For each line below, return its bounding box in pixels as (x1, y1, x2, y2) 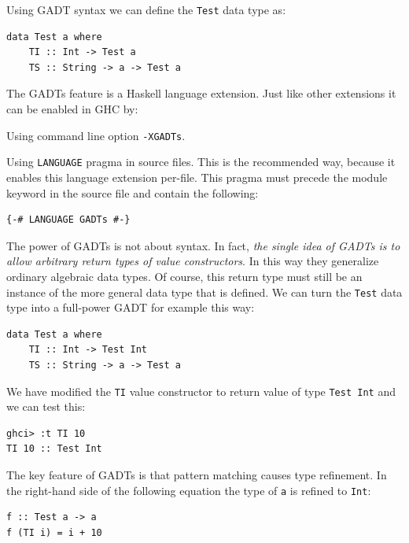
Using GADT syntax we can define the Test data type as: (6, 2, 286, 17)
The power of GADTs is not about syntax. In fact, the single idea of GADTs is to (6, 237, 400, 253)
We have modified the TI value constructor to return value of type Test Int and (6, 382, 396, 399)
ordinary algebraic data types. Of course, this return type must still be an (6, 268, 363, 284)
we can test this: (6, 398, 86, 415)
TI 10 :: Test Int (6, 443, 102, 455)
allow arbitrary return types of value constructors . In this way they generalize (6, 253, 379, 269)
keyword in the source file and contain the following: (6, 184, 259, 201)
